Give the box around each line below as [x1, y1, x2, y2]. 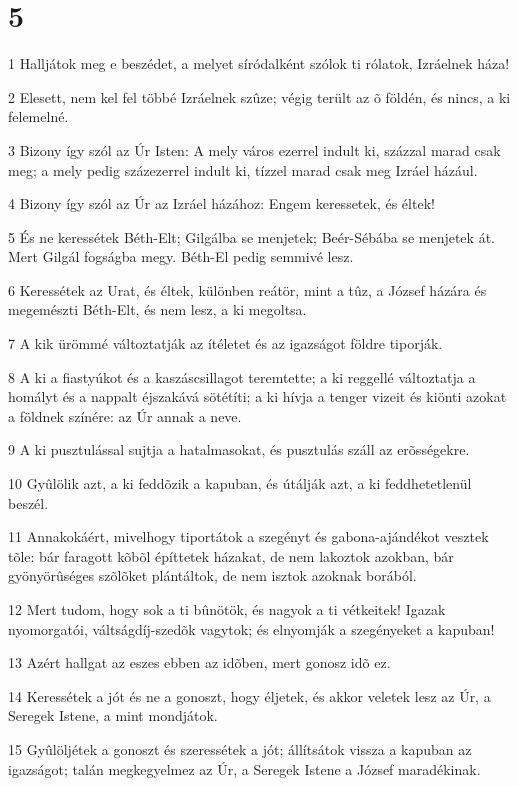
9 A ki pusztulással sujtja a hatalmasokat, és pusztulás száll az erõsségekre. [8, 439, 470, 460]
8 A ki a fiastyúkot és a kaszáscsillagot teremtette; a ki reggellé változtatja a [8, 366, 476, 387]
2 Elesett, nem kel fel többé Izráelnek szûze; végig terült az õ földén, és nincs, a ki [8, 86, 511, 107]
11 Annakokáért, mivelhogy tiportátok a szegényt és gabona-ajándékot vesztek [8, 526, 489, 547]
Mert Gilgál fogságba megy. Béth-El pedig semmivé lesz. [8, 246, 354, 267]
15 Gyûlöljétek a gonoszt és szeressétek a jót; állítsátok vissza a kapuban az [8, 738, 472, 759]
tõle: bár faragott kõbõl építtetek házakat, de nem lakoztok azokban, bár [8, 545, 454, 566]
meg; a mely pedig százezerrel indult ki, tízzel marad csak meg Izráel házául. [8, 159, 478, 180]
